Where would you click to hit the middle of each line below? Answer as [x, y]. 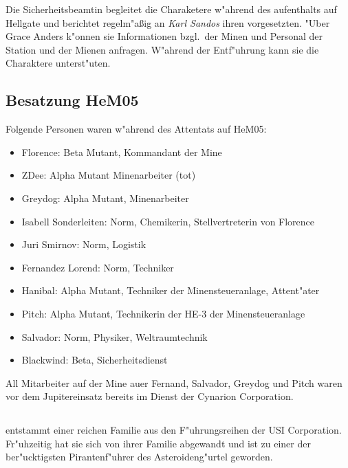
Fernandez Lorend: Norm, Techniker [98, 267]
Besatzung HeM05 [72, 100]
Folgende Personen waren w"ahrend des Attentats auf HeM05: [136, 129]
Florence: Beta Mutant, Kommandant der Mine [122, 152]
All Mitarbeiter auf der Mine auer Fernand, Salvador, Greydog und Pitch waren [174, 382]
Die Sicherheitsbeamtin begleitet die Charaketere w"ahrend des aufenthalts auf [171, 9]
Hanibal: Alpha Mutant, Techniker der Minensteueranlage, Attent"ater [171, 290]
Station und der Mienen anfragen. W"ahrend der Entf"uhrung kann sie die [162, 49]
